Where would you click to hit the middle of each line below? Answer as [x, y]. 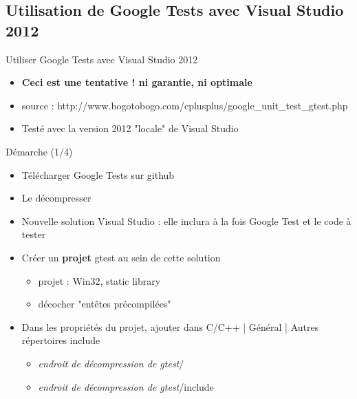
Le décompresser [56, 198]
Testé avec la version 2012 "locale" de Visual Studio [130, 128]
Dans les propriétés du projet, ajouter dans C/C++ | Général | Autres [170, 326]
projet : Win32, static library [99, 280]
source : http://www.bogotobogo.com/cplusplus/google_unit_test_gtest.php [185, 105]
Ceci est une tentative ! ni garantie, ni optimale [137, 82]
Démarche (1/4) [39, 151]
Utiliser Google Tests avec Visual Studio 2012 [102, 59]
